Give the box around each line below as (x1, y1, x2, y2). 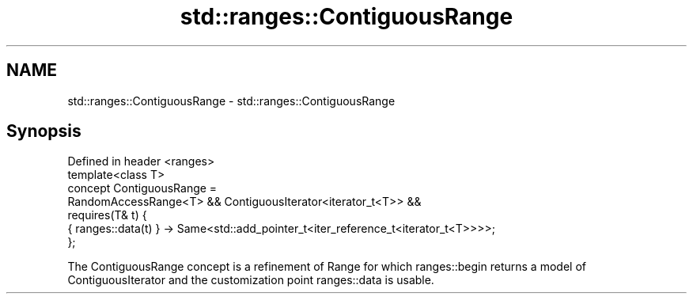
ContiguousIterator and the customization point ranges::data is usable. (67, 273, 434, 287)
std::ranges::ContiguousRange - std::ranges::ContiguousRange (67, 93, 396, 108)
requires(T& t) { (67, 208, 147, 222)
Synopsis (6, 121, 81, 142)
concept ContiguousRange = (67, 181, 218, 196)
